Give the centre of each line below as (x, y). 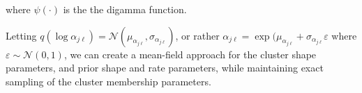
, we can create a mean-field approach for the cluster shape (190, 54)
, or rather (197, 35)
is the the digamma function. (125, 9)
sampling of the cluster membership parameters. (108, 81)
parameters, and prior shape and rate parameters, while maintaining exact (165, 68)
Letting (21, 35)
